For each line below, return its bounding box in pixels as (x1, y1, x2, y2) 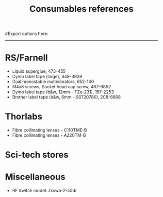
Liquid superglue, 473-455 (12, 68, 66, 74)
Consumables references (29, 3, 134, 15)
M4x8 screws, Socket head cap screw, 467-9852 (12, 84, 111, 90)
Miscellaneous (5, 171, 65, 182)
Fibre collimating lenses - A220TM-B (12, 132, 86, 138)
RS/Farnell (5, 52, 48, 64)
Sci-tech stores (5, 149, 69, 161)
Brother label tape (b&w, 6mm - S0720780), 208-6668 (12, 94, 121, 100)
